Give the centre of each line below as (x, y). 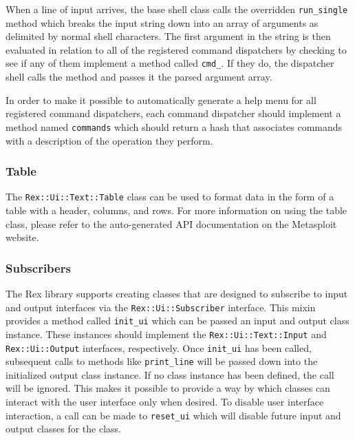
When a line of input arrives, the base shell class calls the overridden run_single (177, 9)
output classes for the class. (64, 429)
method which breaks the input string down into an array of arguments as (162, 22)
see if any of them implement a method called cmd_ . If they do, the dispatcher (170, 63)
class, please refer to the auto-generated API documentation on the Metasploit (171, 223)
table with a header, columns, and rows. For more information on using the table (176, 210)
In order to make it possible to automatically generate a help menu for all (161, 99)
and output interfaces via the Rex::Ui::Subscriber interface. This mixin (161, 307)
